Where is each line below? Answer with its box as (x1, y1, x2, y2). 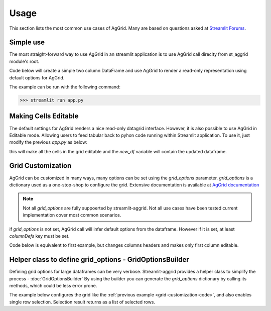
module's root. (9, 58, 40, 64)
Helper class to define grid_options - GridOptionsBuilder (9, 255, 189, 264)
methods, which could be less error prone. (9, 283, 97, 288)
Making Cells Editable (9, 112, 79, 121)
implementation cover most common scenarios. (23, 212, 121, 218)
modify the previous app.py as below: (9, 139, 88, 145)
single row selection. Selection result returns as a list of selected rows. (9, 299, 156, 305)
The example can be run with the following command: (9, 84, 120, 90)
